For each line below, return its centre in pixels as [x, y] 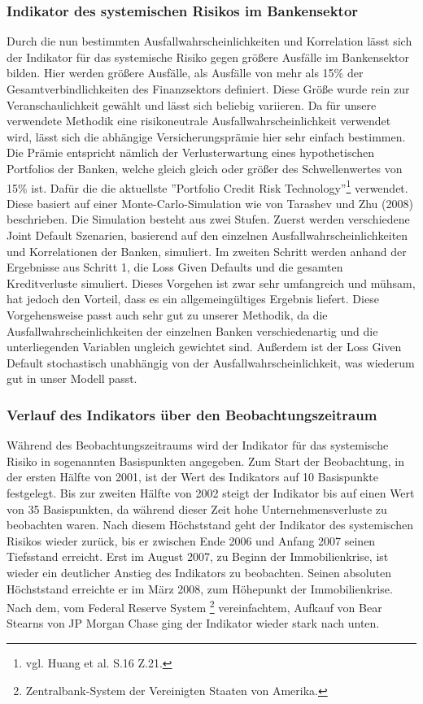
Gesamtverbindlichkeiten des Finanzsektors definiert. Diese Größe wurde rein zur [208, 89]
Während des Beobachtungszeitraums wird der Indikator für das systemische [198, 445]
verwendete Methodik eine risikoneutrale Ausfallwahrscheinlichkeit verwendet [199, 121]
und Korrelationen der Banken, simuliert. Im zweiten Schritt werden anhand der [207, 251]
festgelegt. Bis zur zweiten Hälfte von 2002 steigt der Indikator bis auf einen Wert [211, 492]
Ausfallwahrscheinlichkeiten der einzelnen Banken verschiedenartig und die [192, 330]
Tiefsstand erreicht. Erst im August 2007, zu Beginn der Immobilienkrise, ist [198, 556]
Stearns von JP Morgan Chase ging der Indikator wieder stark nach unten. [193, 623]
